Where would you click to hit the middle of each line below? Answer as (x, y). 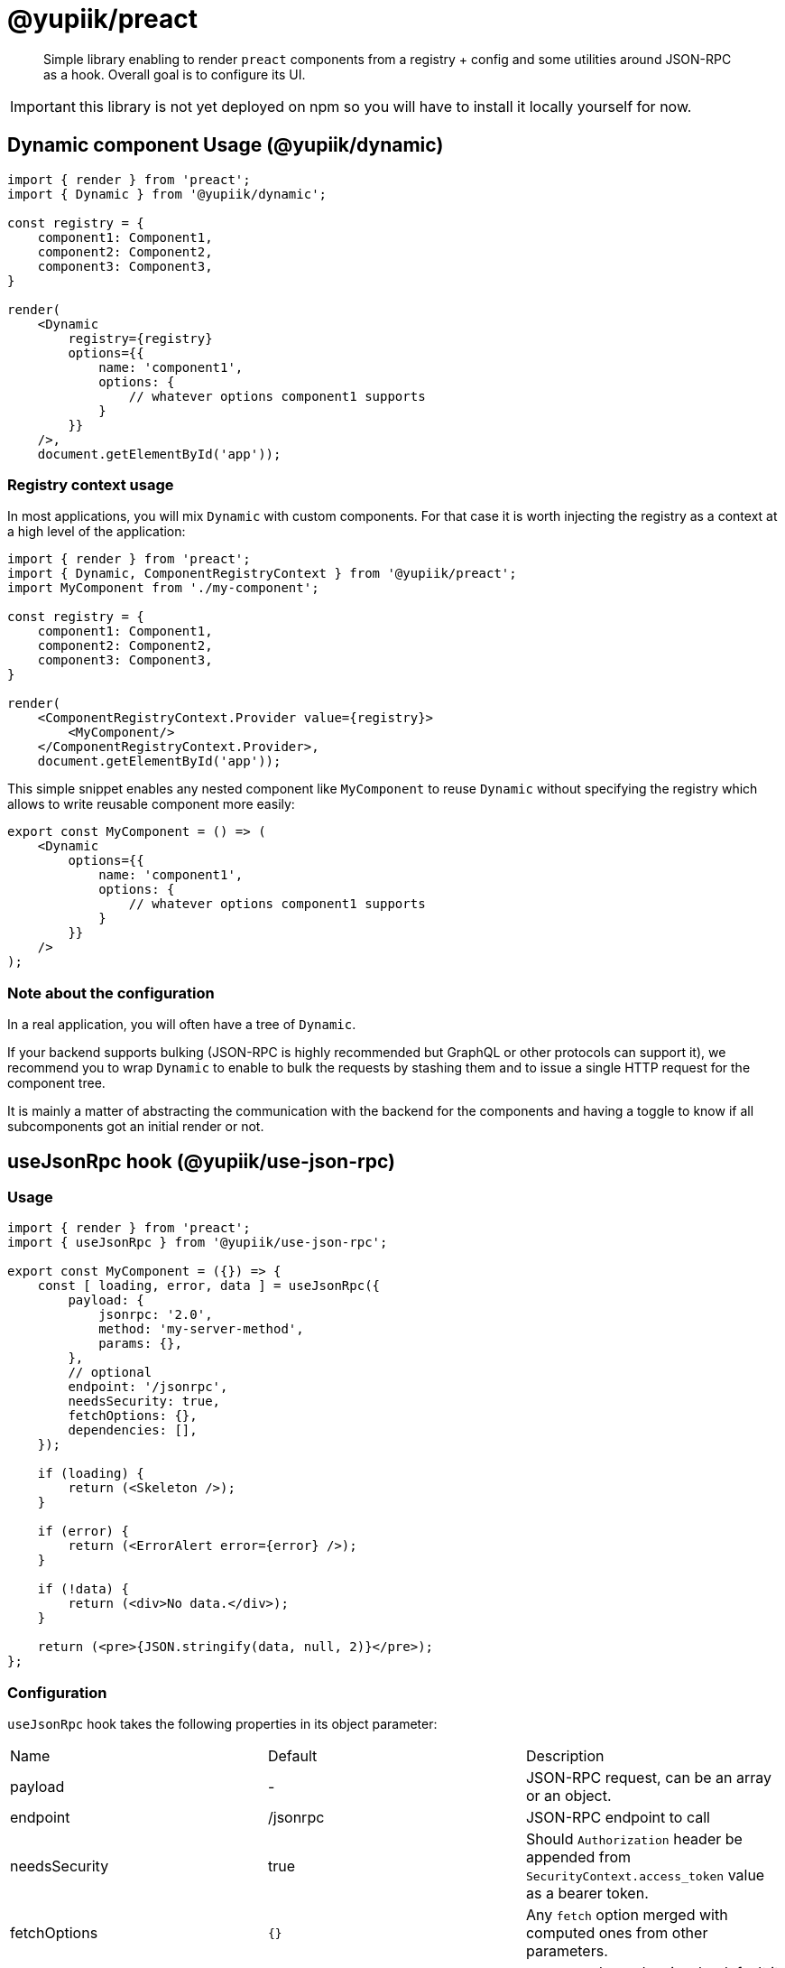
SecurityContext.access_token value (645, 1875)
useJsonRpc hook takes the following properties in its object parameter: (222, 1724)
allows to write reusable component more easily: (151, 804)
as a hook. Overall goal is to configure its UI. (175, 74)
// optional (110, 1373)
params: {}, (140, 1344)
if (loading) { (91, 1474)
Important (43, 106)
